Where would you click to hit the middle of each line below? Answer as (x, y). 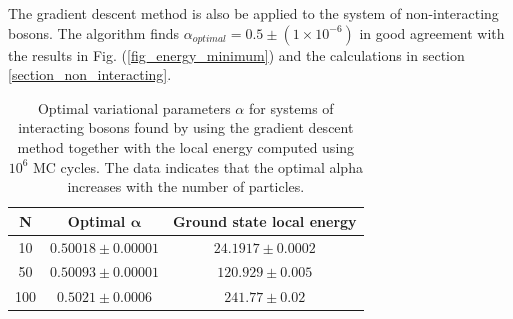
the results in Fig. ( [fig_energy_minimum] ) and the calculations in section (236, 54)
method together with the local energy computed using (186, 146)
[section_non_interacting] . (90, 74)
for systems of (291, 107)
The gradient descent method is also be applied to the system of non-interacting (253, 13)
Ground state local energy (264, 220)
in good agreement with (432, 32)
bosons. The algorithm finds (94, 32)
